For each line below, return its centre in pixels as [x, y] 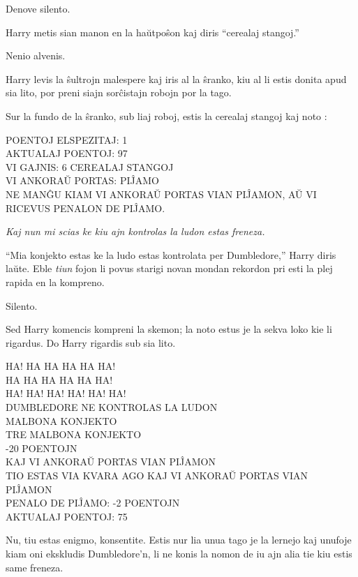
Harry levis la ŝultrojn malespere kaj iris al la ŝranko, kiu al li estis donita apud [176, 78]
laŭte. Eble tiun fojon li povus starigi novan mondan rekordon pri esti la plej [169, 268]
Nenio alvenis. [36, 55]
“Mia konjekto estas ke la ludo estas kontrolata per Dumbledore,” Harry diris [171, 254]
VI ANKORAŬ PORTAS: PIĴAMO [82, 180]
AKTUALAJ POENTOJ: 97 [67, 153]
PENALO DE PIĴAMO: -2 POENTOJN [93, 503]
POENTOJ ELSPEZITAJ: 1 [67, 139]
